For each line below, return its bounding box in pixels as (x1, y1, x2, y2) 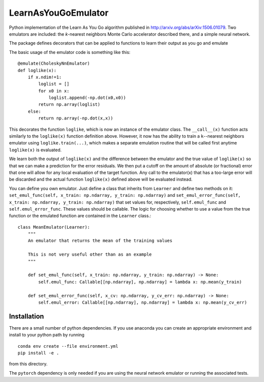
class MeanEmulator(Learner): (18, 224, 90, 230)
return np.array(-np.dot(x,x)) (38, 116, 113, 121)
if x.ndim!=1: (27, 74, 62, 80)
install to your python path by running (9, 332, 85, 338)
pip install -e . (18, 350, 59, 356)
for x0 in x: (38, 88, 69, 94)
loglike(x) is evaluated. (9, 147, 62, 153)
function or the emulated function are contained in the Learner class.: (9, 213, 152, 219)
